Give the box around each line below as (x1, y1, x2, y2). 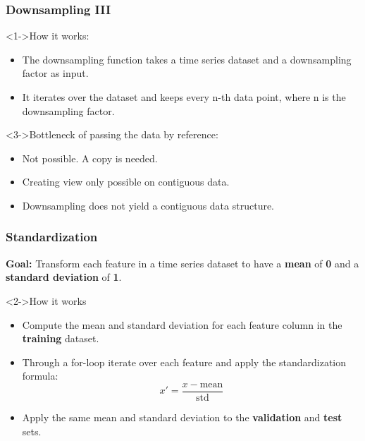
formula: (22, 368, 58, 383)
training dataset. (22, 331, 99, 346)
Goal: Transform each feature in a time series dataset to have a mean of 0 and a (6, 255, 359, 270)
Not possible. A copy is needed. (22, 150, 158, 165)
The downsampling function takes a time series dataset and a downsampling (22, 52, 352, 66)
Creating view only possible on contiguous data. (22, 174, 230, 189)
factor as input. (22, 66, 89, 80)
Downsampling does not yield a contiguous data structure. (22, 198, 275, 212)
